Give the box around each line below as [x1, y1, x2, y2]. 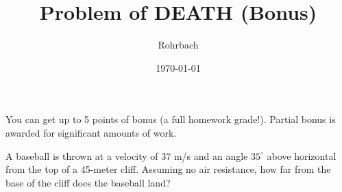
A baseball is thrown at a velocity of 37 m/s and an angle [5, 148, 248, 163]
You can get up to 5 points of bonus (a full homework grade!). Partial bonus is [5, 112, 336, 126]
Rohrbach [158, 38, 199, 52]
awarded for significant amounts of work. [5, 125, 177, 139]
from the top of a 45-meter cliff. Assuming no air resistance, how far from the [5, 162, 331, 176]
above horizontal [267, 148, 337, 163]
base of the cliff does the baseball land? [5, 175, 171, 189]
